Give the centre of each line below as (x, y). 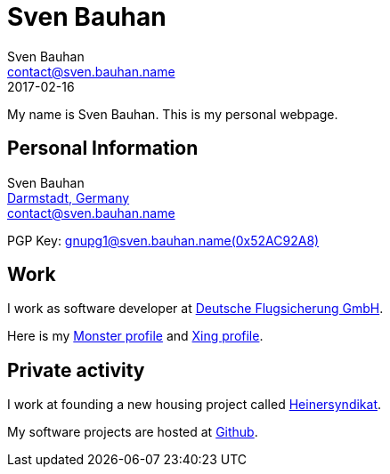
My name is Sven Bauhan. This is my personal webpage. (173, 114)
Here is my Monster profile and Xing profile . (135, 336)
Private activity (76, 370)
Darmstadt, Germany (69, 197)
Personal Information (103, 149)
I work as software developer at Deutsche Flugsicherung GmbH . (195, 309)
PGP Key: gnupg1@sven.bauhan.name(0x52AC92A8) (163, 240)
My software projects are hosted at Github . (133, 432)
